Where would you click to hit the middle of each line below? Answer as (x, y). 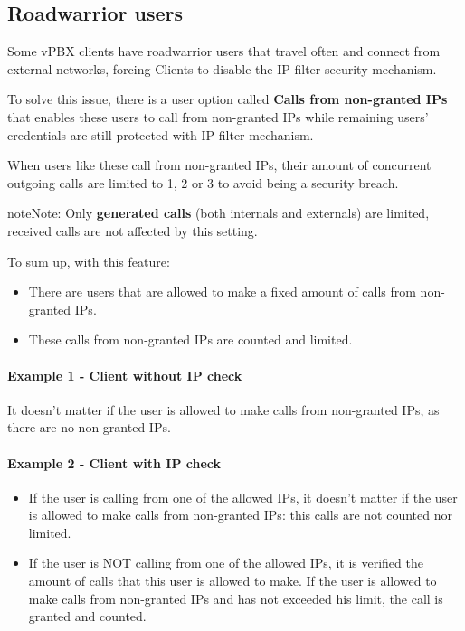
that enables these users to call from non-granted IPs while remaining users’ (218, 116)
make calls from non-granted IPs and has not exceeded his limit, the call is (236, 598)
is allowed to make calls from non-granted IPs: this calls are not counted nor (240, 515)
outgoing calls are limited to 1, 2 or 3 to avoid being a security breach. (203, 182)
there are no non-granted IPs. (89, 427)
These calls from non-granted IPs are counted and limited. (190, 339)
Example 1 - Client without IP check (125, 375)
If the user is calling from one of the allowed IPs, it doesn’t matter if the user (243, 497)
